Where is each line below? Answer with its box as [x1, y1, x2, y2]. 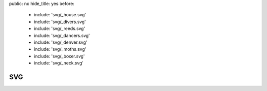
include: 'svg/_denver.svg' [34, 39, 88, 45]
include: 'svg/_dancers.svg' [34, 32, 90, 38]
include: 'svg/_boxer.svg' [34, 53, 85, 59]
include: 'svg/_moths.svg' [34, 46, 87, 52]
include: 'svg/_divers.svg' [34, 19, 86, 25]
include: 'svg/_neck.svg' [34, 60, 84, 66]
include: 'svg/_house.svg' [34, 12, 87, 18]
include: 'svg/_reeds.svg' [34, 26, 85, 31]
